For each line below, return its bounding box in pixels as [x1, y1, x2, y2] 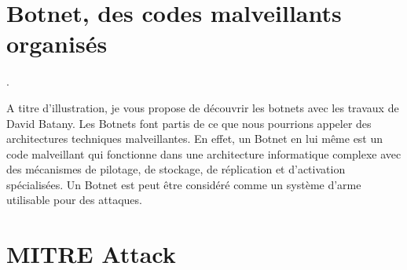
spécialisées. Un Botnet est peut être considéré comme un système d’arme [6, 176, 361, 192]
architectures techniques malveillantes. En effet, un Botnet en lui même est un [6, 130, 383, 147]
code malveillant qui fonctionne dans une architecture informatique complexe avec [6, 145, 401, 162]
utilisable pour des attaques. [6, 192, 142, 208]
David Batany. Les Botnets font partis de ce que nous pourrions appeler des [6, 115, 372, 131]
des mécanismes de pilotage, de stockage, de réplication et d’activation [6, 161, 346, 177]
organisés [6, 27, 108, 60]
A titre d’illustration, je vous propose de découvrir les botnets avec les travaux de [6, 99, 399, 115]
